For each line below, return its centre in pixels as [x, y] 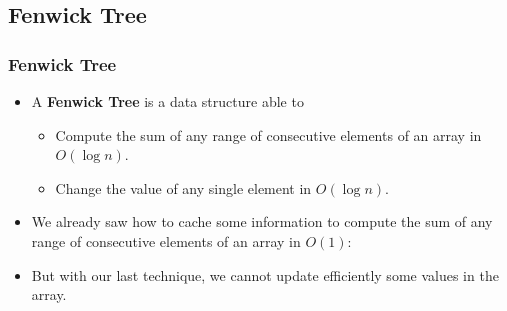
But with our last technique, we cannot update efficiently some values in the [265, 274]
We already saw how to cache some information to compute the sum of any [262, 221]
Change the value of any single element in [183, 187]
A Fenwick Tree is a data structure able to [167, 101]
